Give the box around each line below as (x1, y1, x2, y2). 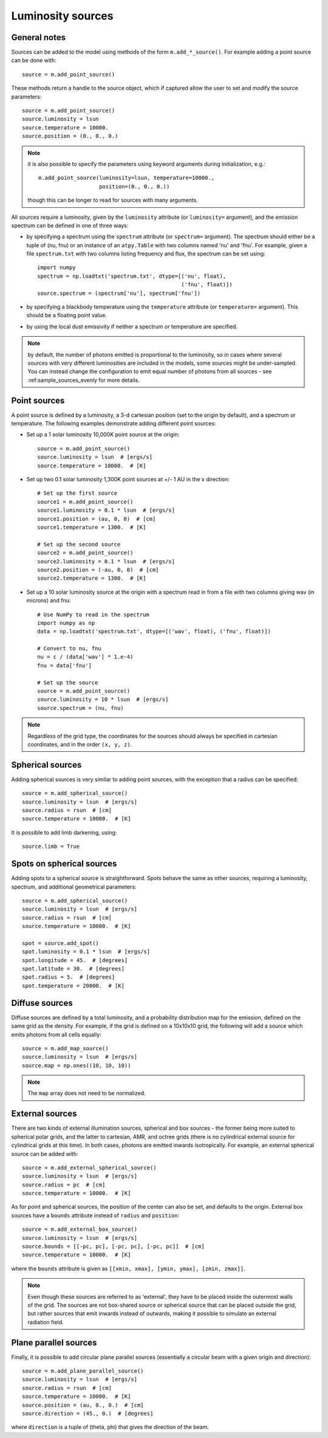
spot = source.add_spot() (22, 940, 100, 946)
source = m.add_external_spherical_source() (22, 1164, 157, 1171)
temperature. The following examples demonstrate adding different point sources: (11, 420, 216, 427)
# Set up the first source (37, 490, 118, 497)
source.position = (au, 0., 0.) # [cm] (22, 1402, 144, 1408)
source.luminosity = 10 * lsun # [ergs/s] (37, 696, 169, 703)
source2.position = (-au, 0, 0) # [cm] (37, 566, 159, 573)
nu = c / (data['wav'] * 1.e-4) (37, 653, 134, 661)
